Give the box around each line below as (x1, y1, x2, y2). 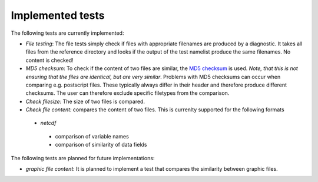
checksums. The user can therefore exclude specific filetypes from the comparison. (25, 90, 230, 97)
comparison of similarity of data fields (55, 141, 147, 148)
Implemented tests (11, 9, 105, 22)
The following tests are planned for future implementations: (11, 154, 155, 161)
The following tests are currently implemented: (11, 29, 124, 37)
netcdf (40, 120, 57, 127)
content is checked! (25, 57, 74, 64)
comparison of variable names (55, 133, 129, 140)
